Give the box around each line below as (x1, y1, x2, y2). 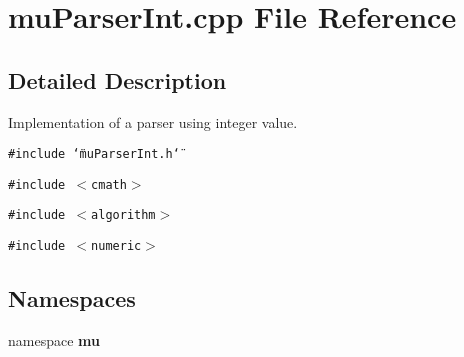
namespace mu (8, 330, 100, 350)
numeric (91, 239, 142, 254)
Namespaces (8, 283, 136, 314)
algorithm (91, 208, 156, 223)
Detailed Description (8, 64, 227, 95)
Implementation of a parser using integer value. (8, 111, 298, 132)
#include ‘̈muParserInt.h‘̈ (8, 147, 180, 162)
